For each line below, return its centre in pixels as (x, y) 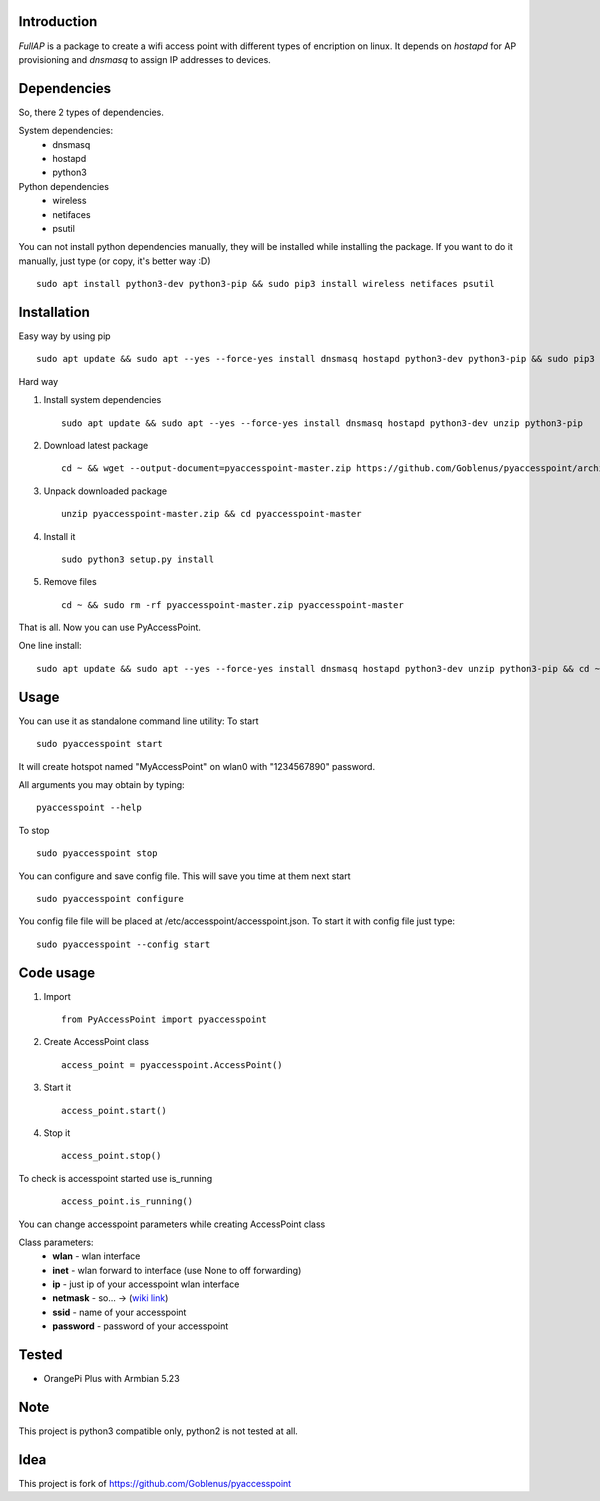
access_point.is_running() (127, 1201)
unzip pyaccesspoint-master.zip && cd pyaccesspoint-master (211, 514)
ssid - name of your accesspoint (119, 1312)
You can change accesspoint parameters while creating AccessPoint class (172, 1224)
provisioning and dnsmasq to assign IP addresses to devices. (145, 59)
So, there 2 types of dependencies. (91, 112)
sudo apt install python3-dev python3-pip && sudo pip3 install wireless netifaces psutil (265, 284)
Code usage (56, 972)
